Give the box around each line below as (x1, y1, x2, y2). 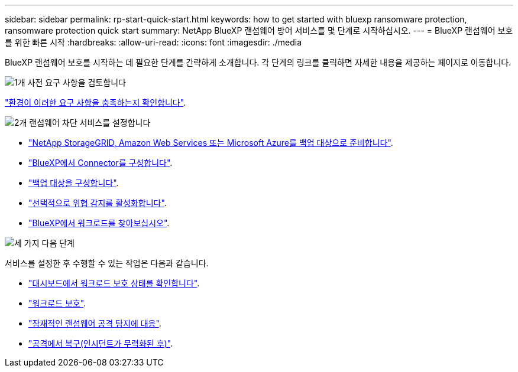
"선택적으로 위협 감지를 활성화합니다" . (28, 198, 167, 208)
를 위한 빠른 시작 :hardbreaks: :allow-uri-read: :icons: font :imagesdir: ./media (5, 37, 302, 47)
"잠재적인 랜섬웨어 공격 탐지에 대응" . (28, 318, 161, 328)
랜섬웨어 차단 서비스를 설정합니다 (29, 118, 151, 128)
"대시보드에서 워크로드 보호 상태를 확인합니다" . (28, 278, 200, 288)
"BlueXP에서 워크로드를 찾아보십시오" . (28, 218, 170, 228)
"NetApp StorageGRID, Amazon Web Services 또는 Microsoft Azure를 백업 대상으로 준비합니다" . (28, 138, 393, 148)
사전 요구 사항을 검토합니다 (27, 77, 126, 87)
